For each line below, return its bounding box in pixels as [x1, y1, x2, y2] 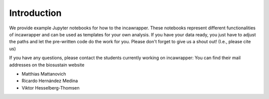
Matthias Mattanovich [21, 71, 67, 77]
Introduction [9, 7, 62, 18]
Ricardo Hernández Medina [21, 78, 78, 84]
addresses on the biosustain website [9, 62, 85, 68]
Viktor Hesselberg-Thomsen [21, 85, 80, 91]
